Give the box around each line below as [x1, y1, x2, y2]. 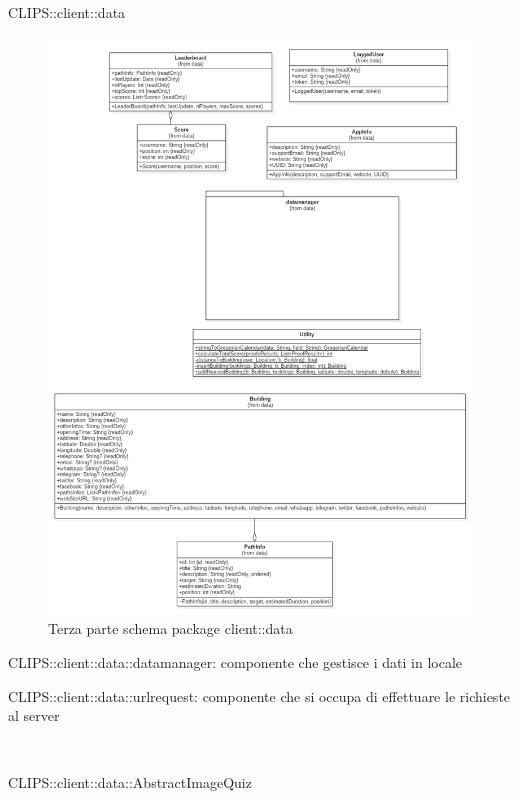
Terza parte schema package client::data [48, 618, 293, 639]
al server [8, 705, 60, 726]
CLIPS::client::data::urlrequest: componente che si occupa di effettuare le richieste [8, 685, 511, 706]
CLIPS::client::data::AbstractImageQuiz [8, 772, 252, 793]
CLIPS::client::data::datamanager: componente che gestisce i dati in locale [8, 651, 463, 672]
